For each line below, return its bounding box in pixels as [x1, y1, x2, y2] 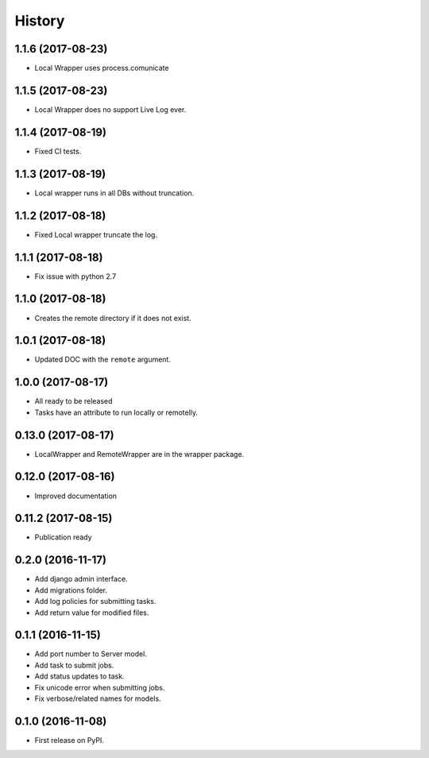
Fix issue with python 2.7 [34, 271, 117, 281]
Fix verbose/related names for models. [34, 694, 162, 703]
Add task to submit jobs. [34, 660, 114, 670]
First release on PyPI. [34, 735, 105, 744]
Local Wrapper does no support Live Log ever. [34, 104, 187, 114]
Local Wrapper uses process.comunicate [34, 64, 169, 73]
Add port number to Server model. [34, 649, 147, 659]
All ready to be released [34, 396, 113, 406]
